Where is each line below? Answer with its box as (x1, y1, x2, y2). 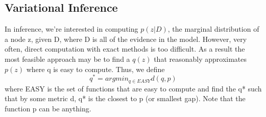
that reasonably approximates (154, 53, 247, 64)
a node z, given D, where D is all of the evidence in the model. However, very (5, 33, 247, 44)
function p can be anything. (5, 103, 91, 113)
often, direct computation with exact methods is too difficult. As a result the (5, 43, 245, 54)
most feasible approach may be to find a (5, 53, 130, 64)
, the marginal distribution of (167, 24, 259, 34)
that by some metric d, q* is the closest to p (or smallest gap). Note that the (5, 93, 246, 104)
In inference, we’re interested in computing (5, 24, 138, 34)
